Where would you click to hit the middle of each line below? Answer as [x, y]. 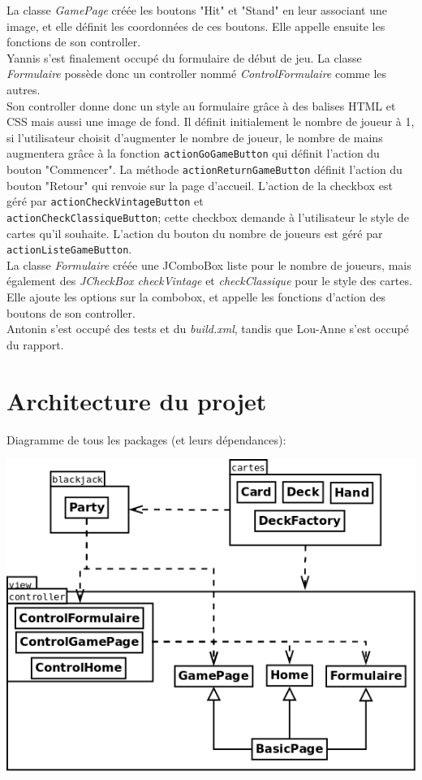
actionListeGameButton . [69, 249]
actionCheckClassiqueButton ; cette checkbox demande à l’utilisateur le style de [208, 217]
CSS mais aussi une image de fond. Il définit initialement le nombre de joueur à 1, [211, 121]
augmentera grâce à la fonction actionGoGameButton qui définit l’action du [193, 153]
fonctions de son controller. [74, 42]
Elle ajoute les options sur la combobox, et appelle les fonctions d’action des [196, 297]
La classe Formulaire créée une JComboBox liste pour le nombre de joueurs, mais [209, 264]
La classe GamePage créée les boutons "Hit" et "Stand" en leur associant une [197, 10]
